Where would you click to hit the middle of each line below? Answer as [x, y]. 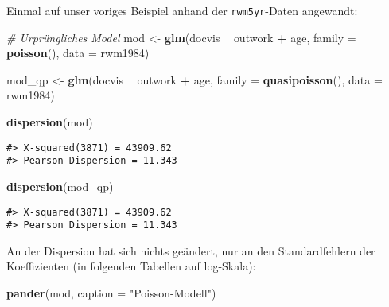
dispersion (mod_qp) [60, 186]
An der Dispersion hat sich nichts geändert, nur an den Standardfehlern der [191, 250]
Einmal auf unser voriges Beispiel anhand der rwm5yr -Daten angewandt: [182, 10]
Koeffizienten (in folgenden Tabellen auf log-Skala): [131, 266]
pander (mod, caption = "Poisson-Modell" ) [111, 293]
